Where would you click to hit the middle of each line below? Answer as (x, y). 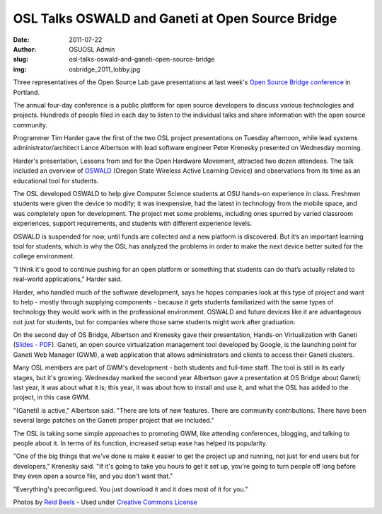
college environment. (44, 256)
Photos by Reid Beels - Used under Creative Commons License (105, 502)
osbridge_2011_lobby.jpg (105, 69)
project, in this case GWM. (52, 397)
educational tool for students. (56, 181)
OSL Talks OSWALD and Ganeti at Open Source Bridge (175, 18)
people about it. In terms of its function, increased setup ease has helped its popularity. (140, 443)
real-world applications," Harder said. (68, 279)
